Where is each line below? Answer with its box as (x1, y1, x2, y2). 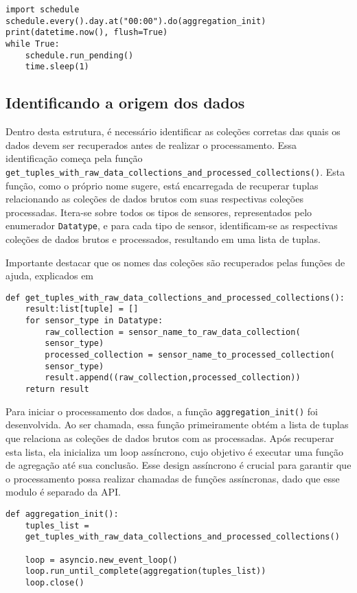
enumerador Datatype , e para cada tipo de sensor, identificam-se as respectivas (5, 218, 338, 233)
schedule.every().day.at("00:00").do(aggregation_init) (5, 16, 266, 26)
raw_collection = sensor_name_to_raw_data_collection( (45, 327, 301, 337)
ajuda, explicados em (5, 268, 94, 283)
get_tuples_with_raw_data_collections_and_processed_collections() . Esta (5, 164, 345, 178)
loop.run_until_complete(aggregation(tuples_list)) (25, 566, 266, 577)
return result (25, 384, 89, 395)
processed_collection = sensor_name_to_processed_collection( (45, 350, 335, 360)
